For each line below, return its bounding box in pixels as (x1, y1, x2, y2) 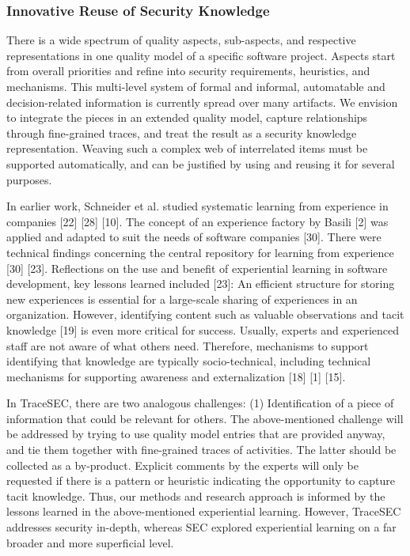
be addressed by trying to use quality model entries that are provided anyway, (6, 426, 385, 442)
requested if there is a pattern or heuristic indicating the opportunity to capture (6, 472, 395, 489)
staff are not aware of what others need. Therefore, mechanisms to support (6, 337, 369, 354)
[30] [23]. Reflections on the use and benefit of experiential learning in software (6, 259, 388, 276)
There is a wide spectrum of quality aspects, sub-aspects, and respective (6, 32, 356, 48)
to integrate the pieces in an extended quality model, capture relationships (6, 109, 368, 126)
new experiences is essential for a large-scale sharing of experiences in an (6, 290, 358, 307)
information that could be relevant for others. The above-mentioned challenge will (6, 410, 404, 426)
